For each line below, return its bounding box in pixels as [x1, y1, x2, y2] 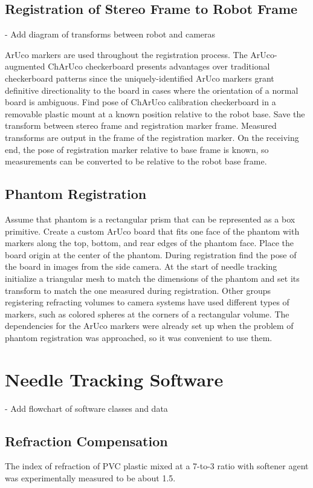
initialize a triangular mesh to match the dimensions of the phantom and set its [5, 272, 300, 284]
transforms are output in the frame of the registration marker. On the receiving [5, 131, 299, 143]
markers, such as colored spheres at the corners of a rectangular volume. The [5, 307, 289, 320]
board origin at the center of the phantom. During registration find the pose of [5, 248, 297, 261]
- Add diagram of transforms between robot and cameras [5, 28, 216, 41]
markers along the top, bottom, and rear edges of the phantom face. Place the [5, 236, 294, 249]
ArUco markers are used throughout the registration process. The [5, 48, 248, 60]
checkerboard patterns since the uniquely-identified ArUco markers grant [5, 71, 274, 84]
